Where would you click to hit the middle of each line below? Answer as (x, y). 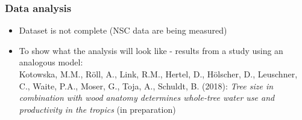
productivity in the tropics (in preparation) (97, 109)
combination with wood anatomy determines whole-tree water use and (147, 97)
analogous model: (51, 62)
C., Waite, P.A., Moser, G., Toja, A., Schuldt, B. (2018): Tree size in (146, 85)
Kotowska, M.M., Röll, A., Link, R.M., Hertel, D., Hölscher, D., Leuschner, (158, 74)
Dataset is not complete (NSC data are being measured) (123, 30)
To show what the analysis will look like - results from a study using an (151, 50)
